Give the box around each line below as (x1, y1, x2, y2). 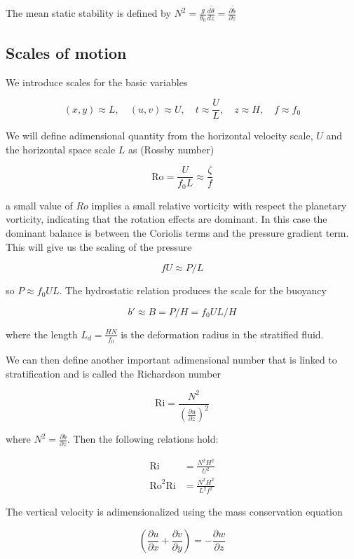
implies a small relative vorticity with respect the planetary (91, 198, 347, 212)
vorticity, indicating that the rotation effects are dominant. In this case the (6, 212, 327, 226)
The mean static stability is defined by (6, 6, 171, 20)
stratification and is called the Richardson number (6, 366, 222, 380)
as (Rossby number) (128, 142, 215, 156)
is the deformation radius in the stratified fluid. (121, 326, 324, 341)
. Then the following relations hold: (67, 432, 219, 446)
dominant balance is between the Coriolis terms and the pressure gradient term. (6, 226, 349, 240)
